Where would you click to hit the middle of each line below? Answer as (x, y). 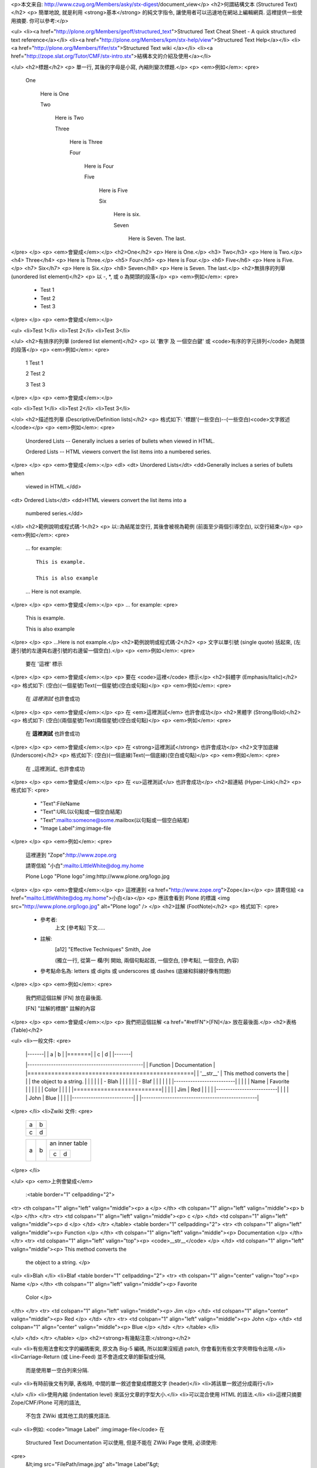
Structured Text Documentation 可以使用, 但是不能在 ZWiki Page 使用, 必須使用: (122, 1443)
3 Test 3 (36, 384)
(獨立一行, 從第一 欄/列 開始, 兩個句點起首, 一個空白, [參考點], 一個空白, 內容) (147, 960)
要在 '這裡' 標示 (44, 664)
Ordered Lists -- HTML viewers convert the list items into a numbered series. (118, 452)
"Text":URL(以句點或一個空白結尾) (81, 812)
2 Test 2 (36, 373)
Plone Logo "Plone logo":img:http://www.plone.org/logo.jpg (98, 876)
